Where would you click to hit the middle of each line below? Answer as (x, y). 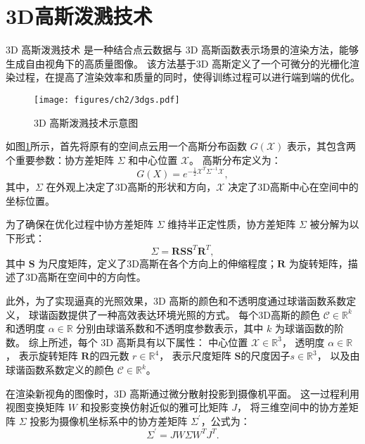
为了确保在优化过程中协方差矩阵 (79, 224)
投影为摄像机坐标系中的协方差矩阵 (109, 420)
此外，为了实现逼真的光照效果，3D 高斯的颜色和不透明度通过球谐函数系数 (176, 301)
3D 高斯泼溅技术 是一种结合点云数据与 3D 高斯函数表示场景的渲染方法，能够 (182, 50)
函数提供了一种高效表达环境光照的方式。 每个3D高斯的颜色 (184, 314)
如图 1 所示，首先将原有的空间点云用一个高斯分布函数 (126, 146)
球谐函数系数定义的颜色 (60, 370)
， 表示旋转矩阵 (42, 356)
